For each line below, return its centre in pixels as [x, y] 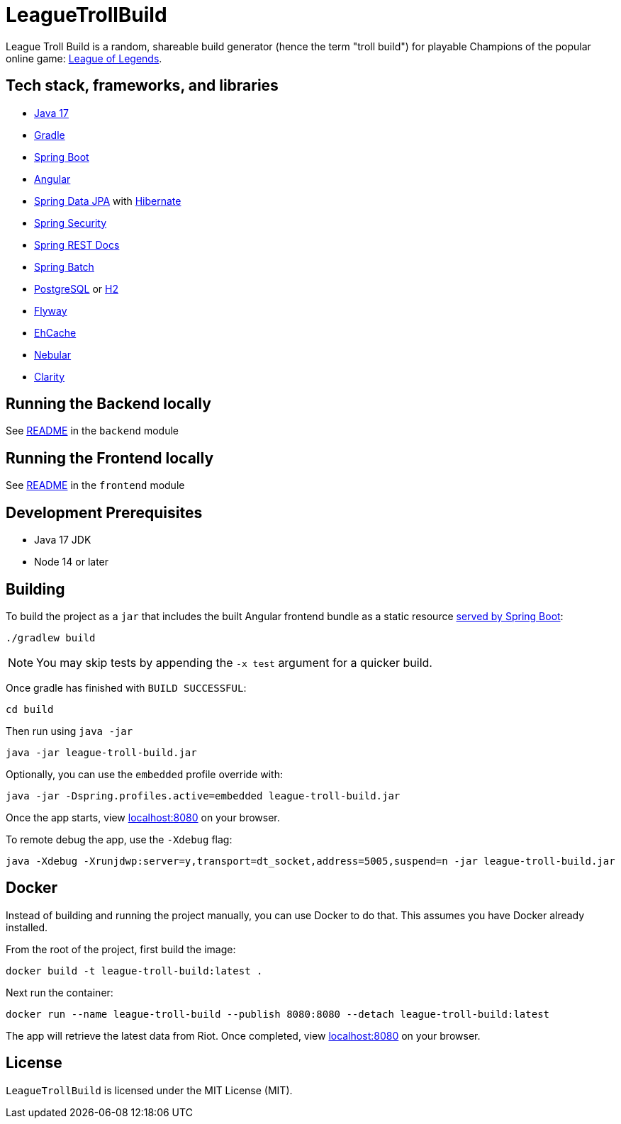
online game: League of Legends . [84, 58]
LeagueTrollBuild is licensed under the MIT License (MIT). [149, 1090]
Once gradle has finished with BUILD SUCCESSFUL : [126, 687]
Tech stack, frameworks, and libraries [142, 86]
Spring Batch [64, 266]
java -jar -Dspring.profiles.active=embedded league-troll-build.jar [203, 796]
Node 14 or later [72, 562]
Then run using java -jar [69, 731]
